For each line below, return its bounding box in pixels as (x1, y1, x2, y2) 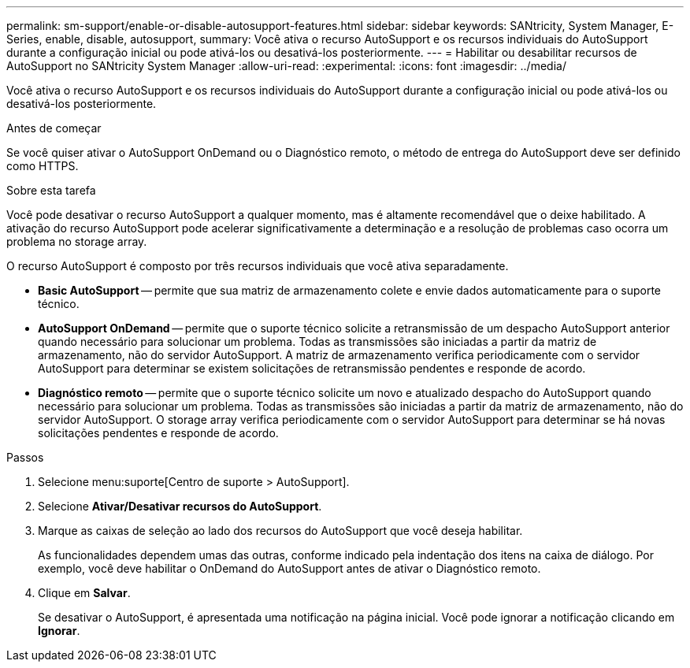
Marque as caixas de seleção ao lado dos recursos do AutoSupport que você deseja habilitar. (38, 524, 523, 537)
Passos (6, 451, 44, 464)
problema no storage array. (6, 235, 147, 248)
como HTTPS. (6, 159, 79, 173)
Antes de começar (6, 121, 102, 135)
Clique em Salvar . (38, 586, 131, 599)
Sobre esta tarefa (6, 184, 96, 197)
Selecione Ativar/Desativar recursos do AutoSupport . (38, 499, 322, 513)
